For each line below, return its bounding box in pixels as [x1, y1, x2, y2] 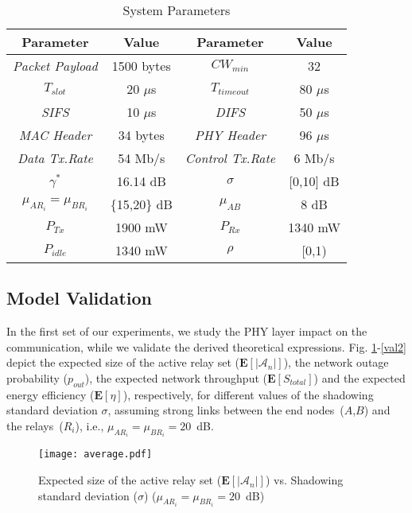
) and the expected [313, 369, 406, 386]
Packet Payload [13, 56, 98, 75]
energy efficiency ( [6, 386, 95, 402]
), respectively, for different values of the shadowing [122, 386, 374, 402]
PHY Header [194, 126, 266, 144]
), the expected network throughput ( [84, 369, 267, 386]
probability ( [6, 369, 68, 386]
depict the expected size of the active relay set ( [6, 354, 239, 371]
